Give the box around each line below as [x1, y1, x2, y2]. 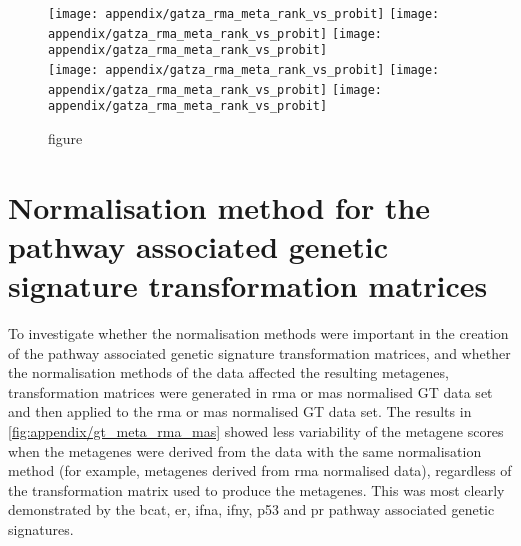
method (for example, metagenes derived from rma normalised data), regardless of [8, 460, 512, 481]
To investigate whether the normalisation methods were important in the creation [8, 323, 509, 344]
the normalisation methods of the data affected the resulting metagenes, [8, 362, 449, 383]
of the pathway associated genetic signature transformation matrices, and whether [8, 342, 511, 363]
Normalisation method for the [8, 186, 431, 227]
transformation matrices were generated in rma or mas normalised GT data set [8, 381, 493, 402]
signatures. [8, 518, 74, 539]
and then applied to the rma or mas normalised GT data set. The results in [8, 401, 472, 422]
